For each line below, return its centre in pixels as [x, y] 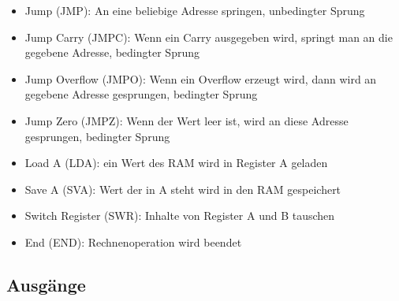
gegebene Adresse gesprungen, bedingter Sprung [141, 94]
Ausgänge [46, 284]
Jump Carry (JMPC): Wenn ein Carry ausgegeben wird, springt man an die [209, 37]
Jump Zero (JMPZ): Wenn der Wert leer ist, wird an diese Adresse [186, 120]
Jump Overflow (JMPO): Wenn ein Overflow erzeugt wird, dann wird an [201, 78]
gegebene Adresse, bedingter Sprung [112, 52]
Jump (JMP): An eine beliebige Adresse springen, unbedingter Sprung [195, 10]
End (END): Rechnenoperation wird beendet [133, 242]
